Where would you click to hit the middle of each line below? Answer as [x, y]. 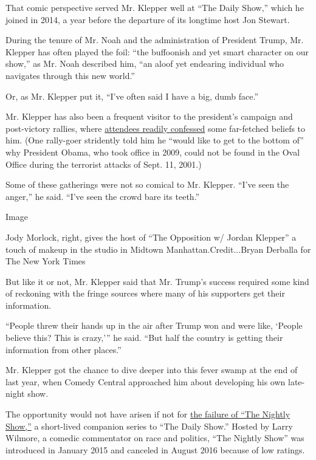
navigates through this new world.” [70, 75]
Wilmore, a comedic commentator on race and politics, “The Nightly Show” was [155, 438]
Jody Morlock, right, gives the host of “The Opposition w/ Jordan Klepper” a [151, 237]
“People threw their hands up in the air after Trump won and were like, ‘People [154, 325]
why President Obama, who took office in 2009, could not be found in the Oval [153, 152]
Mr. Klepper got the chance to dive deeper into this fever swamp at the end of [152, 370]
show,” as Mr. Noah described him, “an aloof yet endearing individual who [145, 64]
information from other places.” [64, 349]
